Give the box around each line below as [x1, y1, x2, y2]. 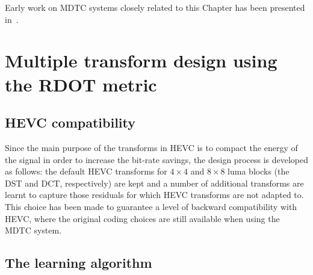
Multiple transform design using [5, 48, 277, 73]
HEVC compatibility [5, 113, 136, 132]
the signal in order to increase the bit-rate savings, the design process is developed [5, 153, 308, 165]
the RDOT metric [5, 72, 157, 96]
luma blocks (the [228, 165, 290, 178]
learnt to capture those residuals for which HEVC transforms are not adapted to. [5, 188, 304, 201]
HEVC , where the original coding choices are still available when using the [5, 212, 280, 224]
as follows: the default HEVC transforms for [5, 165, 167, 178]
